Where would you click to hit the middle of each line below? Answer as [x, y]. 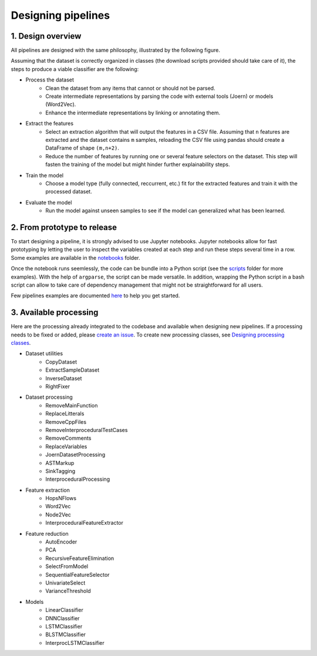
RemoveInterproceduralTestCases [87, 430]
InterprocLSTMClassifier [75, 643]
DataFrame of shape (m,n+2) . [82, 148]
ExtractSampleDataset [72, 370]
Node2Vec [58, 514]
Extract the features [49, 124]
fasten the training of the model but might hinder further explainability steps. [138, 165]
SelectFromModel [67, 566]
